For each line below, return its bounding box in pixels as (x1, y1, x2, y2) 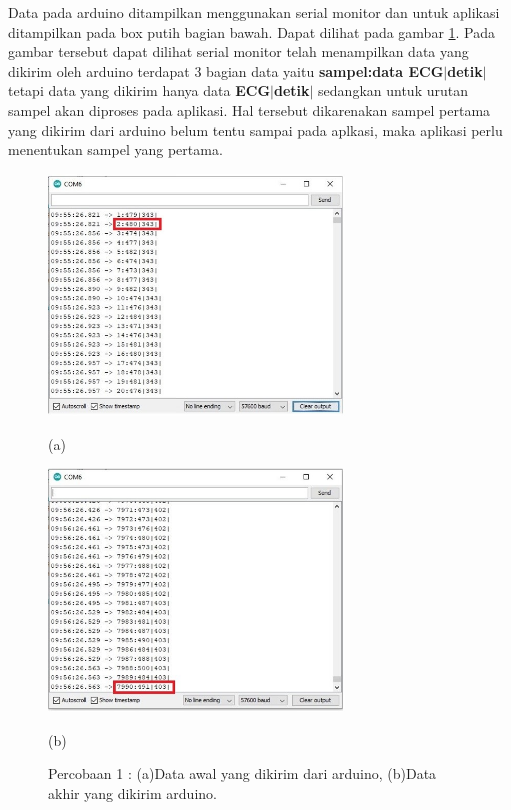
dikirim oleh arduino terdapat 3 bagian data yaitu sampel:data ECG (8, 60, 444, 81)
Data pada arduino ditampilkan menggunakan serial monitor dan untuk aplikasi (8, 2, 500, 22)
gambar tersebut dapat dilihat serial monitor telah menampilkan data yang (8, 41, 469, 62)
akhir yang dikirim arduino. (48, 782, 217, 803)
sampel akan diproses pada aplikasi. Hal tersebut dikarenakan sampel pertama (8, 99, 491, 120)
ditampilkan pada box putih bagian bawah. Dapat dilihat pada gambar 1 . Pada (8, 21, 496, 42)
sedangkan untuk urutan (318, 80, 468, 101)
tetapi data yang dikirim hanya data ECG (8, 80, 271, 101)
